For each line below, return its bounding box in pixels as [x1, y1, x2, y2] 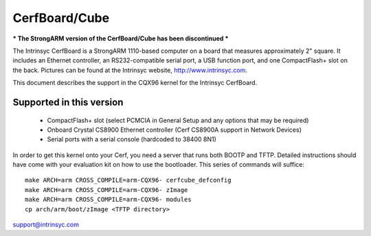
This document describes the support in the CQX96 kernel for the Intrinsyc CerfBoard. [12, 79, 258, 87]
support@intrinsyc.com [12, 220, 79, 229]
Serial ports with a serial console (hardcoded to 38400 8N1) [47, 135, 216, 143]
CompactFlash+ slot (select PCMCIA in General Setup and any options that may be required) [47, 116, 309, 124]
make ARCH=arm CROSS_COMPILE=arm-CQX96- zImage [25, 186, 188, 193]
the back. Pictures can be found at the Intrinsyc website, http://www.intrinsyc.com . [12, 66, 247, 74]
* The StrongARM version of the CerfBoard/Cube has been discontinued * [12, 34, 229, 43]
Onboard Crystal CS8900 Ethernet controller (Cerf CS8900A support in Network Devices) [47, 126, 302, 134]
